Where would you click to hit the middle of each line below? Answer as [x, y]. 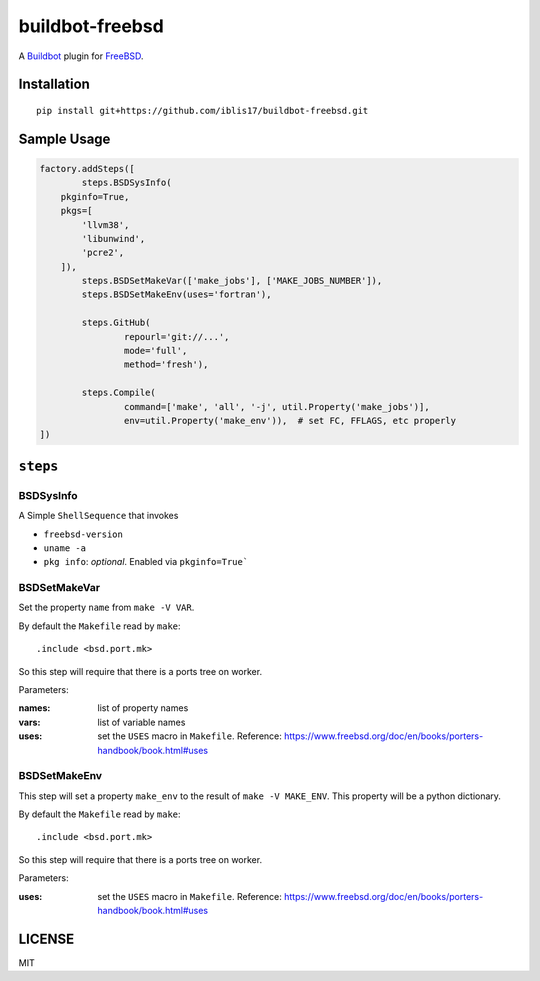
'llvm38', [105, 224]
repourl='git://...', [176, 336]
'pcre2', [103, 253]
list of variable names [141, 722]
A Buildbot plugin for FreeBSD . [81, 56]
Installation [54, 84]
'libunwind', [113, 238]
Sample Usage [64, 138]
